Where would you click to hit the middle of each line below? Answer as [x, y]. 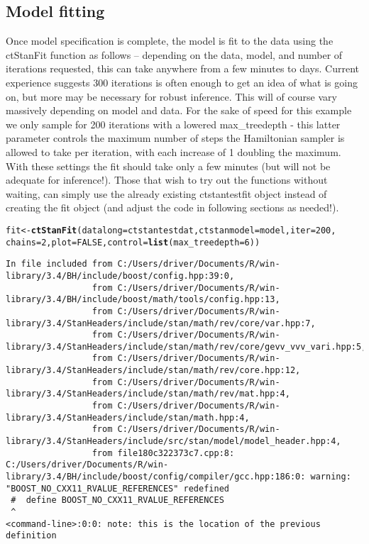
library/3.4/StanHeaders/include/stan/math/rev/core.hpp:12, [153, 371]
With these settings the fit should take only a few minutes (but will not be [168, 166]
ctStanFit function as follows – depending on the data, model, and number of [174, 54]
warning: [331, 477]
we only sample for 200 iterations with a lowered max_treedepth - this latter [173, 124]
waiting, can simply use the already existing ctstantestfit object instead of [166, 193]
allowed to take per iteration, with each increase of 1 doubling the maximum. [174, 151]
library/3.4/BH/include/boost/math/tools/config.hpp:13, [143, 300]
